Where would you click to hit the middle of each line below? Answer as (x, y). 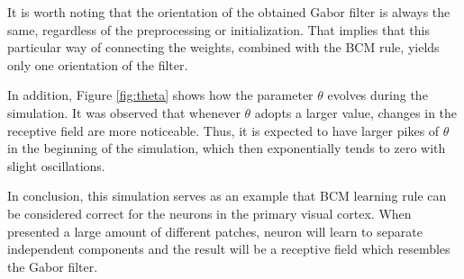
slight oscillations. (56, 165)
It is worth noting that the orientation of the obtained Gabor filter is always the (229, 12)
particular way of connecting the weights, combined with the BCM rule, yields (223, 47)
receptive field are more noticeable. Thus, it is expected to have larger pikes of (223, 130)
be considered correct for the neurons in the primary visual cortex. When (209, 213)
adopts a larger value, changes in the (356, 112)
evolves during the (378, 95)
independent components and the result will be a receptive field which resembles (229, 249)
